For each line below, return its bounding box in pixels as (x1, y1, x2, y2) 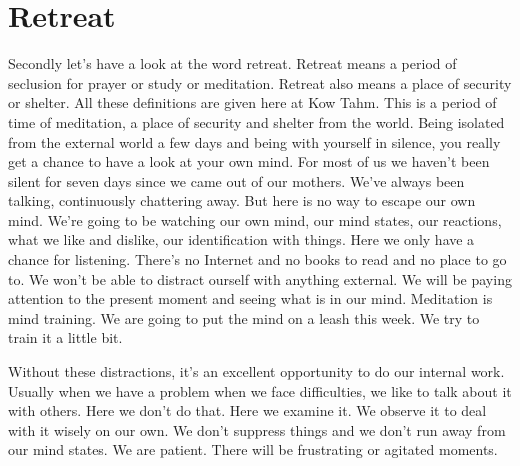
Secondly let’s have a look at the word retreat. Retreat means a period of (8, 53, 457, 74)
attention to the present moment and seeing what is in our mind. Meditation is (8, 288, 493, 309)
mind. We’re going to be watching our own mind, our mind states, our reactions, (8, 209, 502, 230)
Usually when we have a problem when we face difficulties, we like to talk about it (8, 380, 512, 401)
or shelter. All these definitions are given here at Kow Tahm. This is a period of (8, 92, 497, 113)
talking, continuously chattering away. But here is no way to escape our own (8, 190, 476, 211)
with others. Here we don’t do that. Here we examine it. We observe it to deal (8, 400, 487, 421)
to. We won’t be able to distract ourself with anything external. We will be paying (8, 268, 512, 289)
